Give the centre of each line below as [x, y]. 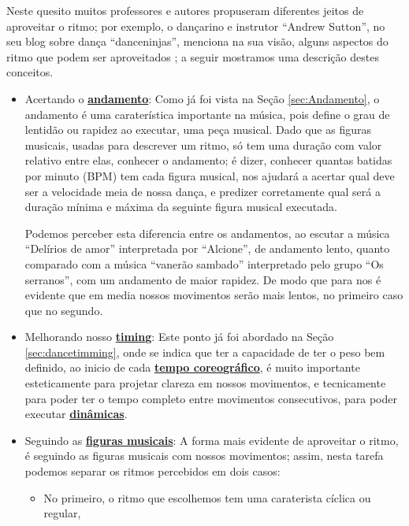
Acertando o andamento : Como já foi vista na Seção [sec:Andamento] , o [202, 98]
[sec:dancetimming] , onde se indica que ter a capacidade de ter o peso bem [205, 352]
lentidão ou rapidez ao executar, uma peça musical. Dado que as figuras [198, 130]
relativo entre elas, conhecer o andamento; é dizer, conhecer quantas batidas [208, 160]
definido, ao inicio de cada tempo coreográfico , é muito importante [192, 367]
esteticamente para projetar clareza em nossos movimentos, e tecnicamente [205, 383]
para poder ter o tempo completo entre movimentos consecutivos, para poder [211, 398]
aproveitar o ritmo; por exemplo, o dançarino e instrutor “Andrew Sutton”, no [196, 26]
